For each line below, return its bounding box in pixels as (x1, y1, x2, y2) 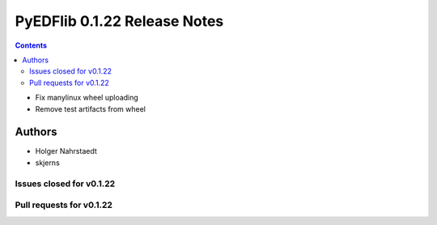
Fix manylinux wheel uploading (35, 93, 139, 103)
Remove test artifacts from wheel (35, 104, 146, 113)
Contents (15, 40, 48, 50)
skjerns (35, 158, 60, 168)
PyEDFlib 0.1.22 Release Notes (15, 12, 224, 30)
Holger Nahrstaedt (35, 146, 97, 156)
